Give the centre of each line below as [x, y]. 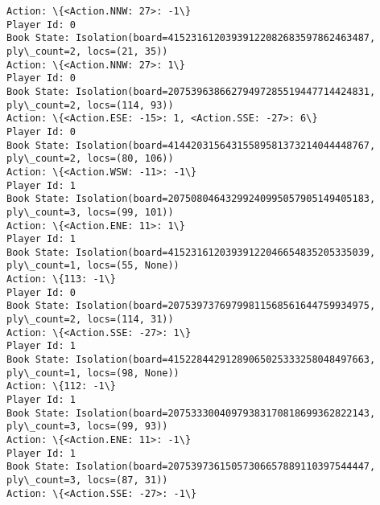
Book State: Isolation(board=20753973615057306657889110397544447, [191, 467]
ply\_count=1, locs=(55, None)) [93, 266]
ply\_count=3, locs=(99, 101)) [90, 212]
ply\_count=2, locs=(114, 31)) [90, 320]
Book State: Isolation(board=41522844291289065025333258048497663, [191, 360]
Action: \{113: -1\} [62, 279]
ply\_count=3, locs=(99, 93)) [87, 427]
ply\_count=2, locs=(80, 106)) [90, 159]
